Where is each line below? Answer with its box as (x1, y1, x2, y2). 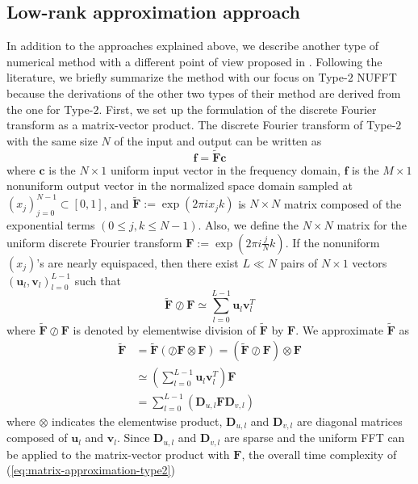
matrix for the (336, 217, 407, 234)
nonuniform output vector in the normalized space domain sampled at (6, 177, 353, 194)
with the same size (6, 132, 98, 149)
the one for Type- (6, 100, 94, 117)
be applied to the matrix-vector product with (6, 445, 230, 462)
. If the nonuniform (285, 234, 380, 250)
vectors (352, 254, 387, 271)
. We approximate (295, 321, 384, 338)
